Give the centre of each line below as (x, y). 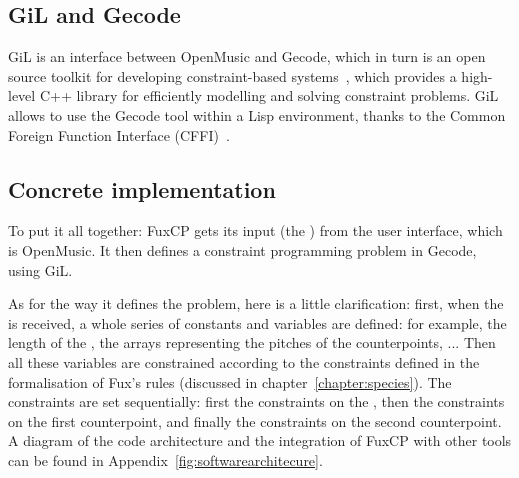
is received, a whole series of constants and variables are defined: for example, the (257, 322)
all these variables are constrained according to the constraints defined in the (244, 361)
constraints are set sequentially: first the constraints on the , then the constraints (256, 401)
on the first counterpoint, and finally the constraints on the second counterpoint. (255, 420)
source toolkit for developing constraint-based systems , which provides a (232, 75)
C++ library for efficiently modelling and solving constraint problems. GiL (269, 95)
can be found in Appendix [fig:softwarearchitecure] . (165, 459)
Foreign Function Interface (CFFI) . (119, 134)
